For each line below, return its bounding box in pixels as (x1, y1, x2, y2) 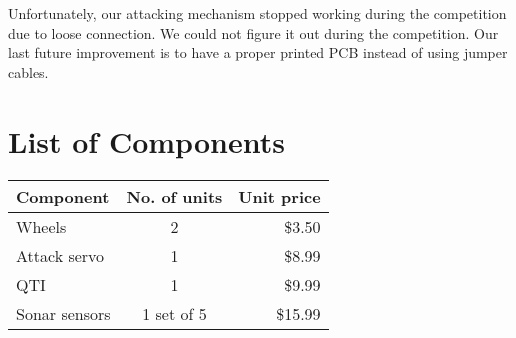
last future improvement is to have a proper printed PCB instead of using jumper (8, 42, 508, 63)
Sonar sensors (16, 301, 111, 325)
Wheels (16, 214, 67, 238)
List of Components (8, 120, 285, 161)
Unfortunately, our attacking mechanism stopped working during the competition (8, 3, 507, 23)
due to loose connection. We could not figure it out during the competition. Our (8, 22, 499, 43)
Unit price (238, 184, 321, 208)
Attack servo (16, 243, 105, 267)
